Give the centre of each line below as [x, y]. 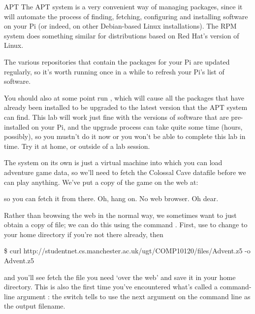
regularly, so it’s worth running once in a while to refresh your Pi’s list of [114, 71]
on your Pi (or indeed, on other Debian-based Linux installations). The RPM [120, 26]
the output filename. [35, 306]
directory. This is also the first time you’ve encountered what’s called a [111, 287]
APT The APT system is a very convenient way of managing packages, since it [123, 6]
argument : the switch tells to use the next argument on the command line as [134, 296]
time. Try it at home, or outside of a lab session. [77, 146]
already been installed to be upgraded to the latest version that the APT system [126, 107]
